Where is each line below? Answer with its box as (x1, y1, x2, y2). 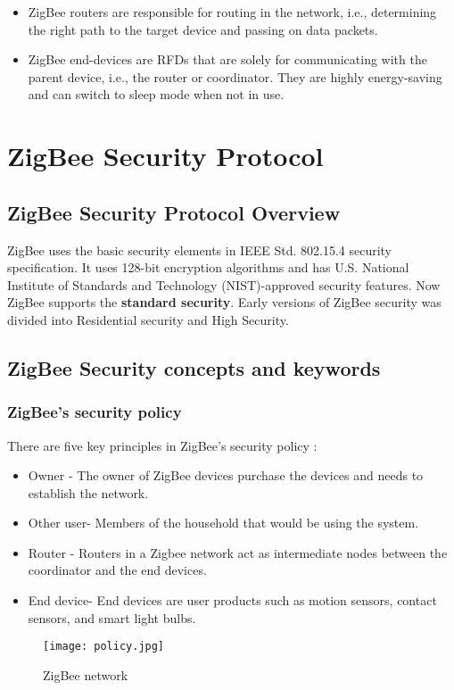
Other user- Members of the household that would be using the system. (28, 513, 419, 532)
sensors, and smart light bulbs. (28, 608, 196, 627)
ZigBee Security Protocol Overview (7, 198, 341, 226)
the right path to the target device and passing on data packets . (28, 20, 378, 38)
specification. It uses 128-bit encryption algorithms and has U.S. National (7, 258, 409, 277)
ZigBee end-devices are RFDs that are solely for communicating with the (28, 50, 427, 69)
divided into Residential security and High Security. (7, 310, 289, 328)
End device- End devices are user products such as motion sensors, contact (28, 591, 437, 610)
